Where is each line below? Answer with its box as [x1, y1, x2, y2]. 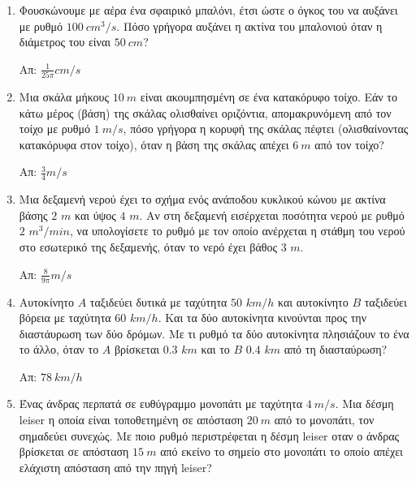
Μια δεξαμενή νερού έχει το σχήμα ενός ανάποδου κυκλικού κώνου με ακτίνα [19, 191, 386, 208]
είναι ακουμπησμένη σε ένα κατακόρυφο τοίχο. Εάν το [140, 88, 397, 105]
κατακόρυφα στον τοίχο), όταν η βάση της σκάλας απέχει [19, 135, 289, 152]
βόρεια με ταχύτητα [19, 309, 111, 326]
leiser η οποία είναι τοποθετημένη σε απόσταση [19, 411, 244, 428]
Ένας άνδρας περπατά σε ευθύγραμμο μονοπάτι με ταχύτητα [19, 395, 303, 412]
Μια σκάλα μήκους [19, 88, 110, 105]
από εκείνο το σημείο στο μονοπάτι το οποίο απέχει [160, 443, 403, 460]
